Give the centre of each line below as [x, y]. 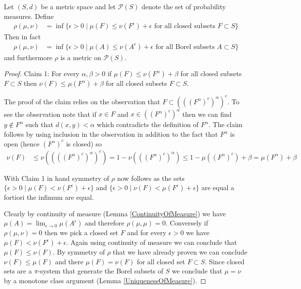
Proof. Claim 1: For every [42, 73]
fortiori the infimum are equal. [49, 197]
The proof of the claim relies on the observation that [82, 101]
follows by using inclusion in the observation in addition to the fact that [111, 134]
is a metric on [81, 57]
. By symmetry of [79, 252]
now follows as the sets [151, 178]
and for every [147, 233]
